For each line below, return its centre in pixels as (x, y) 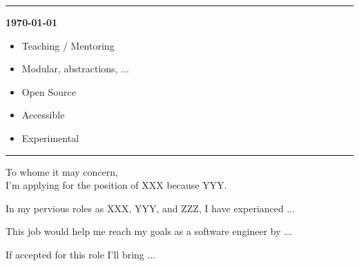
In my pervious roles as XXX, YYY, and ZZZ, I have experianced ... (151, 208)
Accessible (43, 115)
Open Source (49, 91)
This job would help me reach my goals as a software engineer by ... (149, 231)
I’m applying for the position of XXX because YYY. (116, 185)
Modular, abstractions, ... (75, 69)
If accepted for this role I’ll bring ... (81, 254)
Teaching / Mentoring (68, 45)
